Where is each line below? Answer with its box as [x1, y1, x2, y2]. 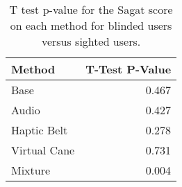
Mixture [11, 162, 51, 178]
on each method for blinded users [10, 17, 172, 33]
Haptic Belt [11, 122, 68, 138]
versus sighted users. [41, 33, 141, 49]
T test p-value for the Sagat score [9, 1, 173, 17]
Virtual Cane [11, 142, 75, 158]
